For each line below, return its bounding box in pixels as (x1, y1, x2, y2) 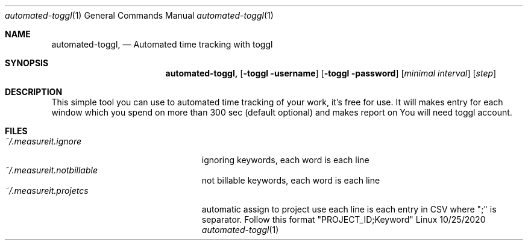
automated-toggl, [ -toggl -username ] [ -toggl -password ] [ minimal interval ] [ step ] (165, 68, 497, 78)
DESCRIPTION (5, 87, 63, 97)
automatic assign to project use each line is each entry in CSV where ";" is (201, 204, 497, 214)
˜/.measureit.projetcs (5, 185, 89, 196)
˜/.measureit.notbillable (5, 165, 98, 175)
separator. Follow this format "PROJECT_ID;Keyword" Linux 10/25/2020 (201, 214, 486, 225)
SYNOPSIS (5, 58, 49, 68)
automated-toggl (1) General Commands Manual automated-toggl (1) (5, 10, 274, 20)
